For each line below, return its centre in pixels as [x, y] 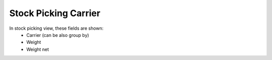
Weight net [38, 49]
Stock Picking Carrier [55, 13]
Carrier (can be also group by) [58, 35]
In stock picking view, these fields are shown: [56, 28]
